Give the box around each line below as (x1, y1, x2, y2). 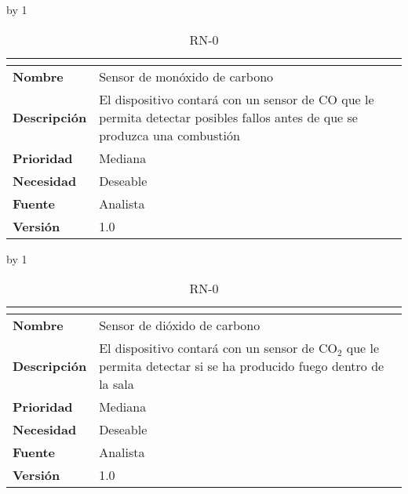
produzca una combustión (99, 125, 240, 144)
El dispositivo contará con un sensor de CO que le (99, 89, 374, 108)
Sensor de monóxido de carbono (99, 67, 274, 85)
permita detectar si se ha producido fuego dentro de (99, 357, 384, 376)
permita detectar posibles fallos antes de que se (99, 107, 358, 126)
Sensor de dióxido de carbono (99, 316, 260, 335)
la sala (99, 375, 134, 394)
